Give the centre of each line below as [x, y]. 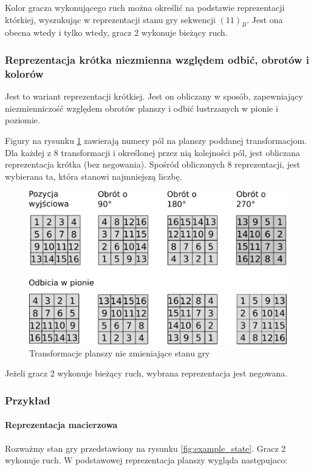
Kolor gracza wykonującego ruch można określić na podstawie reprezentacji [145, 7]
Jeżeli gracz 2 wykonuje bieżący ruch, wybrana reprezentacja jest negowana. [146, 373]
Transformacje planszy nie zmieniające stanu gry [120, 352]
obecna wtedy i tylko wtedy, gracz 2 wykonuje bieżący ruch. [116, 32]
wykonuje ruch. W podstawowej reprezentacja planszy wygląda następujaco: [146, 460]
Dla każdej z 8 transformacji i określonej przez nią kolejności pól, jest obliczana [152, 152]
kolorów [24, 73]
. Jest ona [265, 19]
